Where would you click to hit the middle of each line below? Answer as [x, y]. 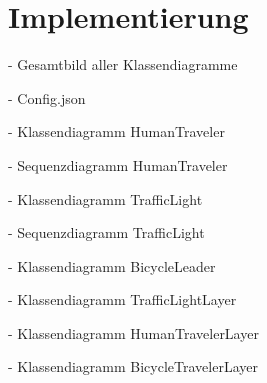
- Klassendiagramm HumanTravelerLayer [133, 332]
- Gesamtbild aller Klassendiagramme [123, 64]
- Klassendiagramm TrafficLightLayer [122, 299]
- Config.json [47, 97]
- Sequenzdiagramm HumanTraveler [118, 164]
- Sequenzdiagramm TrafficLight [106, 232]
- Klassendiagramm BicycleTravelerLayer [133, 366]
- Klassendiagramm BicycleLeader [112, 265]
